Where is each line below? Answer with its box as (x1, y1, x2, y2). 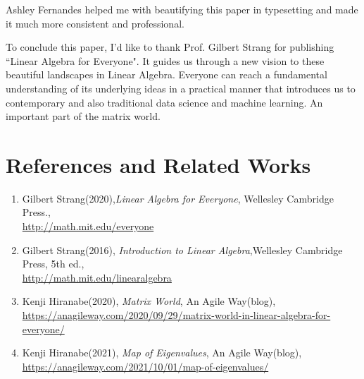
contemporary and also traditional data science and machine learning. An (6, 95, 323, 109)
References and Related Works (6, 150, 311, 179)
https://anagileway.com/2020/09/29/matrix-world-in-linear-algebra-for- (22, 308, 331, 323)
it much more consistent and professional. (6, 16, 184, 30)
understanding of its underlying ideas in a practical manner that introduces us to (6, 80, 356, 95)
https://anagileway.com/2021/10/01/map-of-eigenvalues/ (22, 359, 269, 373)
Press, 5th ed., (22, 256, 84, 271)
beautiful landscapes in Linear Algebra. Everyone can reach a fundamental (6, 67, 327, 82)
